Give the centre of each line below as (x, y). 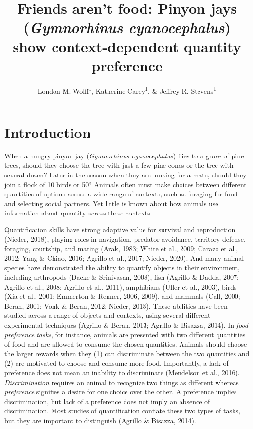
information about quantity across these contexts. (78, 213)
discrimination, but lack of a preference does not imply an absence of (107, 401)
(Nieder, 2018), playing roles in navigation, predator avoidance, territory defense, (125, 239)
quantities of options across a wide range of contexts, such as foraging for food (121, 194)
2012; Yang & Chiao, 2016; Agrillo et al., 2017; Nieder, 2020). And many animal (124, 258)
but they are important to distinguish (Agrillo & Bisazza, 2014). (100, 420)
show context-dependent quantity (127, 46)
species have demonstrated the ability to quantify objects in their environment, (122, 267)
